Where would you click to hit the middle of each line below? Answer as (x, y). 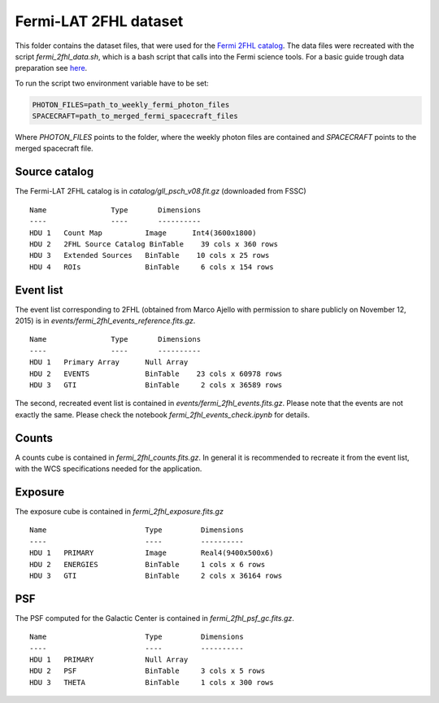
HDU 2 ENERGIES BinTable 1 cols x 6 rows (148, 564)
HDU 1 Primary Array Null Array (109, 362)
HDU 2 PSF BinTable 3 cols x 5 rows (148, 671)
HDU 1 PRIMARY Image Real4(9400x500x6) (152, 553)
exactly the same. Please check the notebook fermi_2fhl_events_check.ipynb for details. (163, 414)
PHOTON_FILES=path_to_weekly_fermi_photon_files (131, 105)
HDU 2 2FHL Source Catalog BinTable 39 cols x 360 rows (154, 244)
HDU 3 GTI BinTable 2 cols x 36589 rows (156, 385)
